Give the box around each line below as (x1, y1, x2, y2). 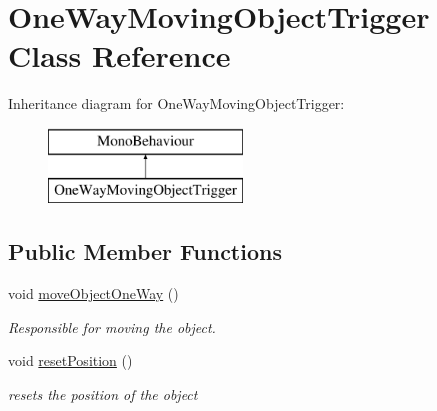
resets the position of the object (8, 384, 198, 405)
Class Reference (8, 35, 231, 76)
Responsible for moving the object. (8, 316, 216, 337)
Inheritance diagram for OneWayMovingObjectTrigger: (8, 93, 345, 114)
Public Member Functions (8, 236, 282, 267)
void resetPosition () (8, 350, 133, 371)
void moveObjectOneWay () (8, 283, 179, 304)
